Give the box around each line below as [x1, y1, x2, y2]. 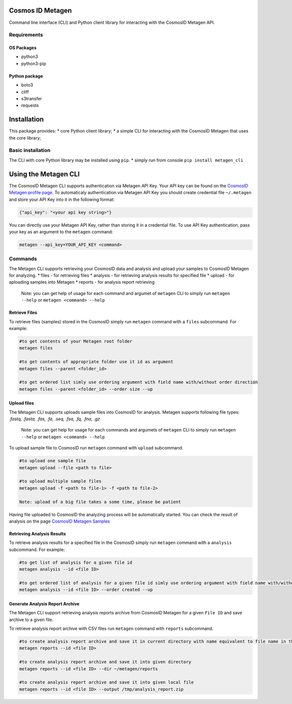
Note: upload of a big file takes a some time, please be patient [19, 499, 181, 505]
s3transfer [21, 96, 42, 102]
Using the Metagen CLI [9, 170, 80, 178]
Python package [9, 73, 43, 79]
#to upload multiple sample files [19, 478, 102, 484]
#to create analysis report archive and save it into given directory [19, 659, 192, 665]
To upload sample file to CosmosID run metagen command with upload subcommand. [9, 445, 183, 451]
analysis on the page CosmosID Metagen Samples [9, 518, 110, 524]
